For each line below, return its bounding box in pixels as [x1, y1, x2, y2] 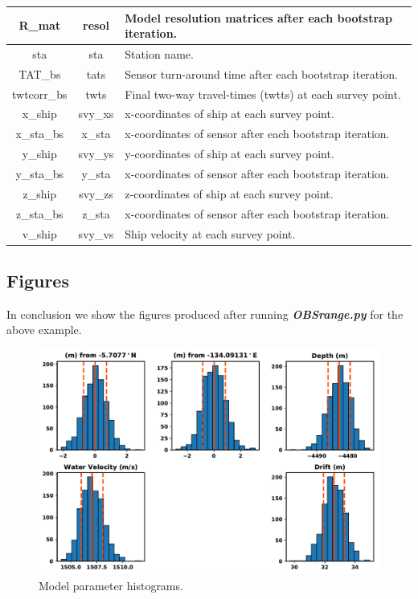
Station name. [125, 45, 194, 62]
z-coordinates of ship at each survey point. [125, 185, 334, 202]
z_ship [23, 185, 57, 202]
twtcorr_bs [12, 85, 68, 102]
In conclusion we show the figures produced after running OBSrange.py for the [6, 305, 404, 322]
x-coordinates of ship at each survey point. [125, 105, 334, 122]
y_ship [22, 145, 57, 162]
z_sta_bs [16, 205, 64, 222]
